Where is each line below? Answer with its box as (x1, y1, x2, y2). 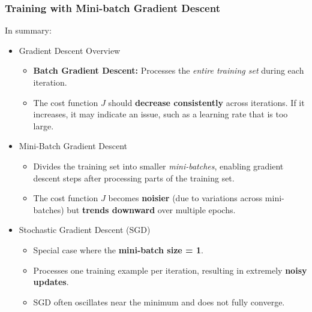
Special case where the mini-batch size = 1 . (33, 243, 203, 256)
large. (33, 119, 54, 132)
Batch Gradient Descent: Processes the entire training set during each (33, 64, 304, 77)
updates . (33, 275, 69, 288)
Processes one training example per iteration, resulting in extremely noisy (33, 263, 307, 276)
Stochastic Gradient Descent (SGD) (19, 223, 151, 236)
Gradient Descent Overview (19, 44, 121, 56)
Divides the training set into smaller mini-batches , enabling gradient (33, 159, 284, 172)
